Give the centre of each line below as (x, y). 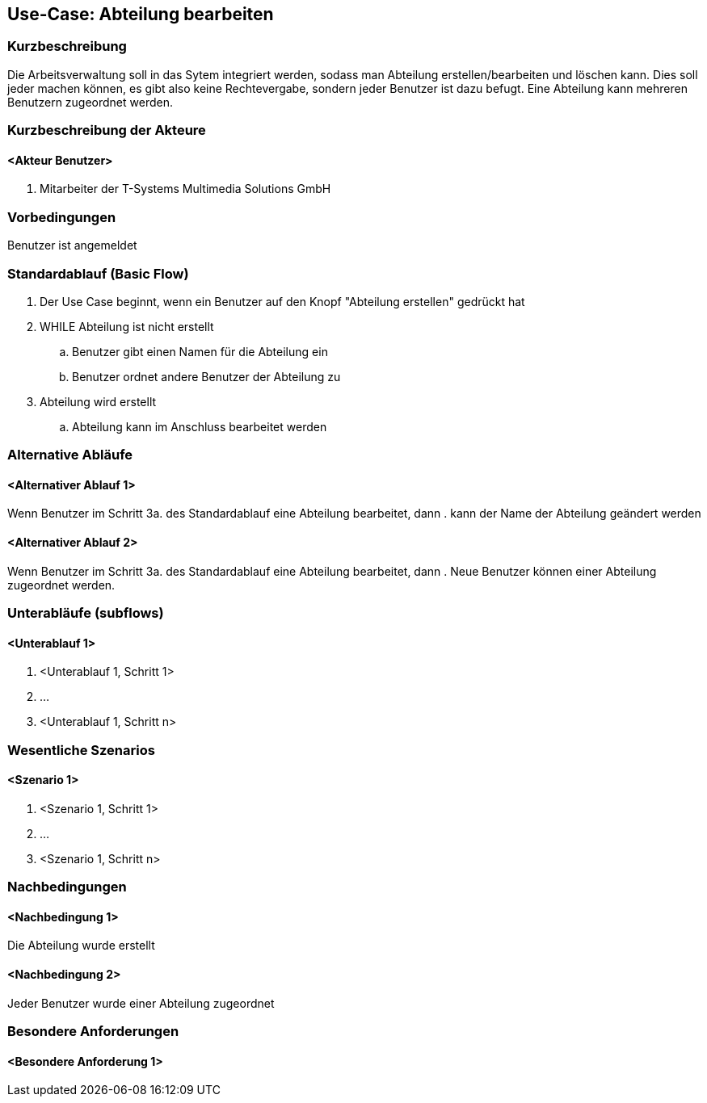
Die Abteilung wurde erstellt (81, 946)
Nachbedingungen (67, 887)
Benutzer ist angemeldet (72, 245)
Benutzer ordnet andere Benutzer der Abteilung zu (206, 376)
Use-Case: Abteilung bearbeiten (141, 14)
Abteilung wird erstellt (98, 401)
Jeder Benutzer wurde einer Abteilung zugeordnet (141, 1003)
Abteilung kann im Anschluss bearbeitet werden (200, 426)
